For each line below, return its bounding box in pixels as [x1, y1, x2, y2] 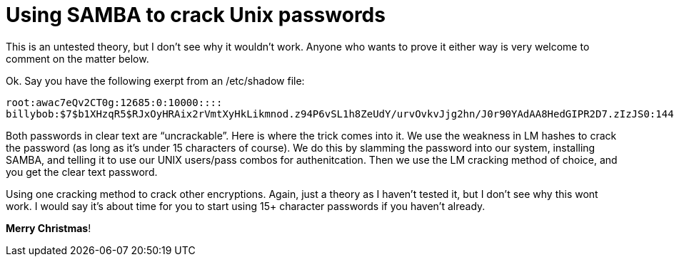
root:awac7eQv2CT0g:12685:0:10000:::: [6, 96, 223, 108]
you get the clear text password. [6, 165, 158, 178]
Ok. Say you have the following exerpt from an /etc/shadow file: [6, 74, 305, 87]
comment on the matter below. [6, 52, 149, 65]
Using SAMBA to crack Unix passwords [6, 3, 386, 27]
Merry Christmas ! [6, 221, 91, 234]
